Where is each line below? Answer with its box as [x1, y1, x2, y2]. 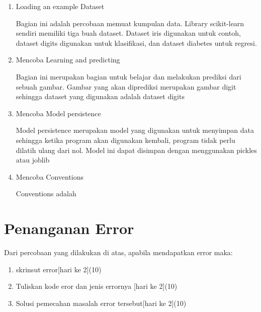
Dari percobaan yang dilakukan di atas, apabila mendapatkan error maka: [4, 247, 233, 258]
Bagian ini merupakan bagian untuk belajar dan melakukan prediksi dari [16, 71, 241, 82]
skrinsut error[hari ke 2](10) [16, 264, 102, 274]
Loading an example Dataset [16, 1, 105, 11]
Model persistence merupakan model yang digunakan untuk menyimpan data [16, 125, 254, 135]
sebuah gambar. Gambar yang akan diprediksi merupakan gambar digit [16, 81, 236, 92]
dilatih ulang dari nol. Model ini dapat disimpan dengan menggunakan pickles [16, 144, 257, 155]
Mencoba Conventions [16, 171, 84, 182]
